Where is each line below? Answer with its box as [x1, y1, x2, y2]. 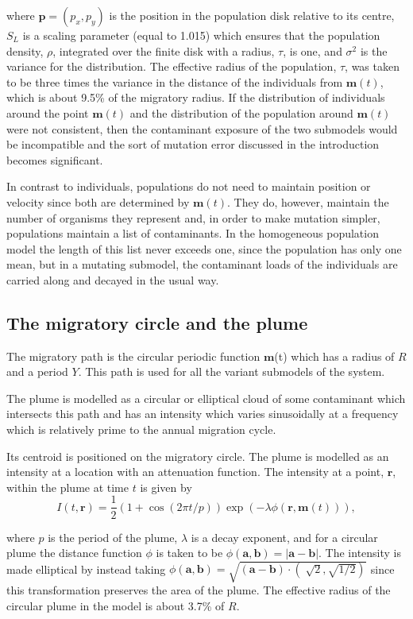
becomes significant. [6, 151, 103, 168]
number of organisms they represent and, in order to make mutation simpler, [6, 209, 380, 226]
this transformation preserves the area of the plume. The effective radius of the [6, 582, 391, 598]
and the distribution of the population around [129, 104, 353, 121]
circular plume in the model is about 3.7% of [6, 597, 225, 613]
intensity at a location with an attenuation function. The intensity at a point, [6, 463, 384, 480]
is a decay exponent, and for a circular [191, 528, 378, 545]
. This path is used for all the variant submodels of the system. [78, 363, 385, 380]
